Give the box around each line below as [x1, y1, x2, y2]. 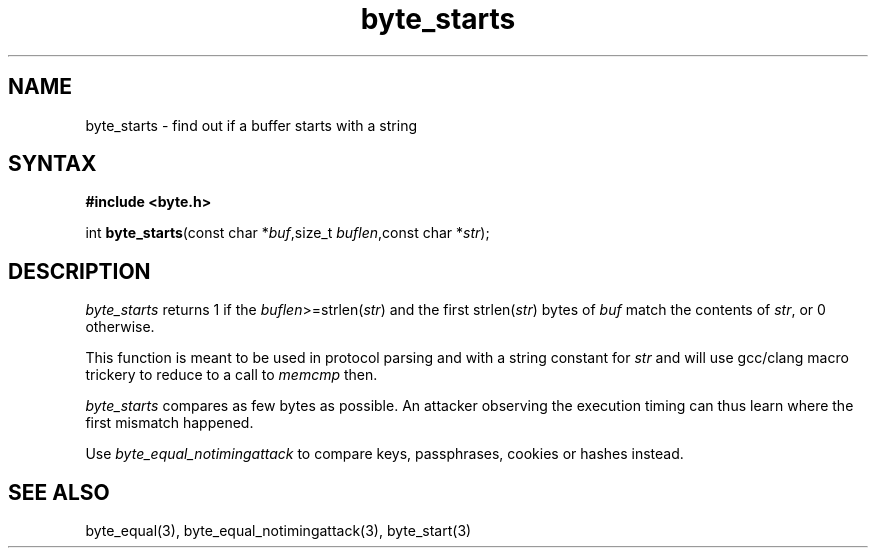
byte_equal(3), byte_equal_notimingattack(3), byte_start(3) [85, 522, 472, 540]
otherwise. [85, 318, 155, 336]
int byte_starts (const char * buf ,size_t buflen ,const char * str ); [85, 224, 490, 242]
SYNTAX [8, 151, 97, 177]
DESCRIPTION [8, 258, 151, 284]
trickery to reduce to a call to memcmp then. [85, 366, 378, 384]
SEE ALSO [8, 479, 110, 505]
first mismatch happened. [85, 414, 254, 432]
